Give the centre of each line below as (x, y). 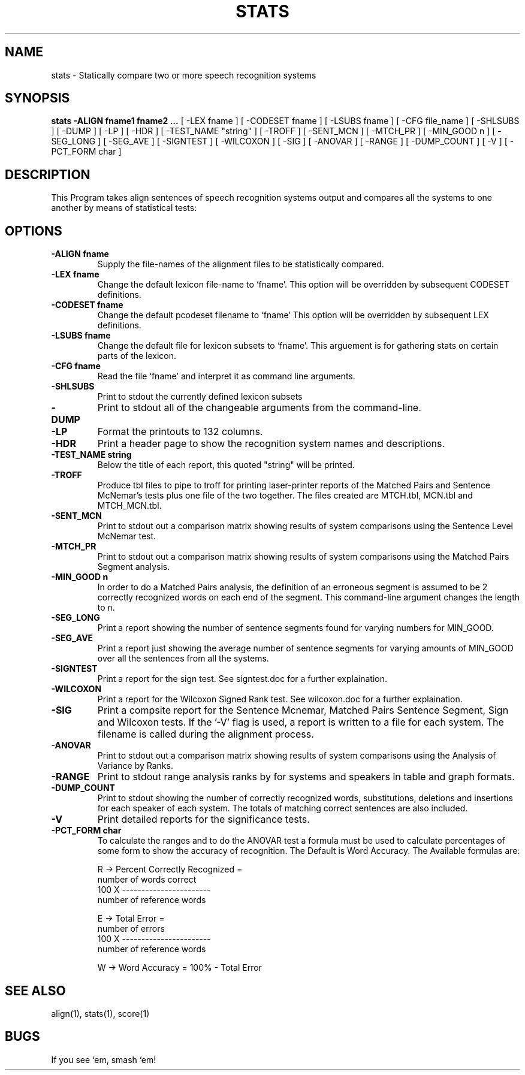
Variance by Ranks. (135, 766)
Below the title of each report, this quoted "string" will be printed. (226, 465)
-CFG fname (76, 366)
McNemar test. (127, 536)
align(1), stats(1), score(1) (100, 1013)
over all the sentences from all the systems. (183, 659)
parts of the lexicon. (137, 356)
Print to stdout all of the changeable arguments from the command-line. (259, 408)
